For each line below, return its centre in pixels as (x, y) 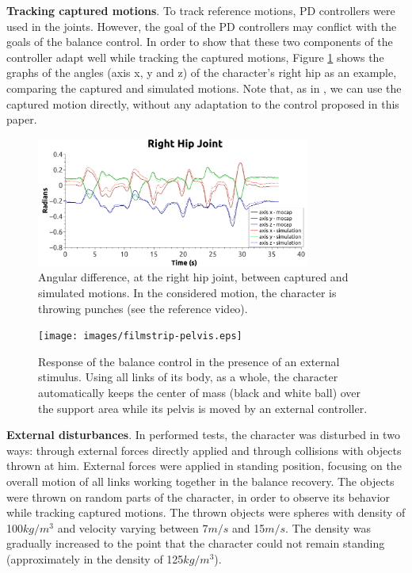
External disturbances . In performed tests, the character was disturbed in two (203, 435)
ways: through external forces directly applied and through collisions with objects (204, 450)
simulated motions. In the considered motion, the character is (187, 293)
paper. (22, 119)
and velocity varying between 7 (133, 527)
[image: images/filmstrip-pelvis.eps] (140, 336)
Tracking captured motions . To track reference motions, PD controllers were (201, 10)
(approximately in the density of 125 (95, 559)
